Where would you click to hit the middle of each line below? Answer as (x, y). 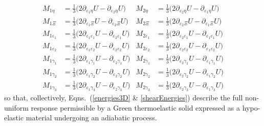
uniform (16, 107)
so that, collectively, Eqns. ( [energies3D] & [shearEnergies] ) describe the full (124, 98)
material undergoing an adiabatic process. (91, 118)
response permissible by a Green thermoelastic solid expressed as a (136, 107)
